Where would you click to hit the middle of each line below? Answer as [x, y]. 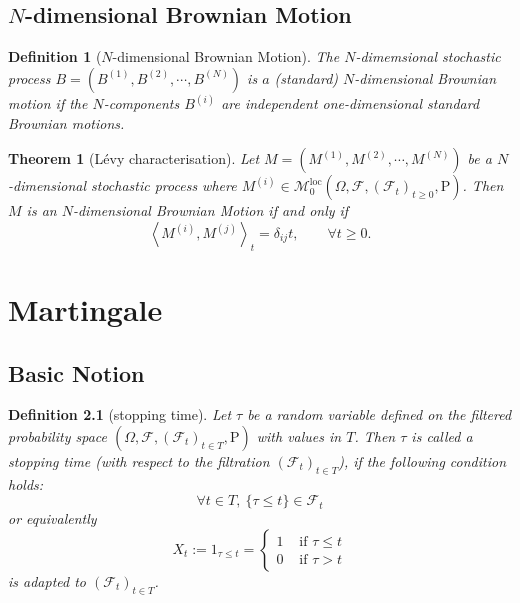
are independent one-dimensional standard [350, 103]
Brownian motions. [66, 122]
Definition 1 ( [55, 56]
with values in [299, 435]
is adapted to [47, 580]
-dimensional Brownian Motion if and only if [210, 210]
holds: [26, 483]
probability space [57, 435]
